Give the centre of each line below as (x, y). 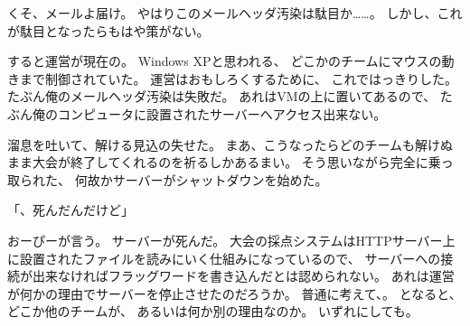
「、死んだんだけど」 (70, 210)
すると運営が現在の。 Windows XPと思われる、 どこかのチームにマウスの (225, 61)
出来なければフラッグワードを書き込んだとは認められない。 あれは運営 (243, 276)
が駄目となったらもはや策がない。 (108, 30)
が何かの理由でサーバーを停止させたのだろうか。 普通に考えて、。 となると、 (235, 293)
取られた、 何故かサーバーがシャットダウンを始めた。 (168, 179)
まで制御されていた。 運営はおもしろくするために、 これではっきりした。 (239, 78)
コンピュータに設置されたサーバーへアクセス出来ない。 (222, 113)
